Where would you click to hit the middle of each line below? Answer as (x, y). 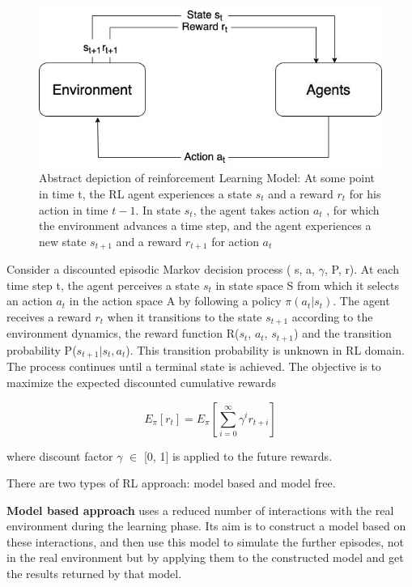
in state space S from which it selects (308, 285)
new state (63, 241)
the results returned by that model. (94, 574)
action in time (74, 209)
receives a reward (49, 316)
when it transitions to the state (185, 316)
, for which (353, 209)
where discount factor (60, 455)
